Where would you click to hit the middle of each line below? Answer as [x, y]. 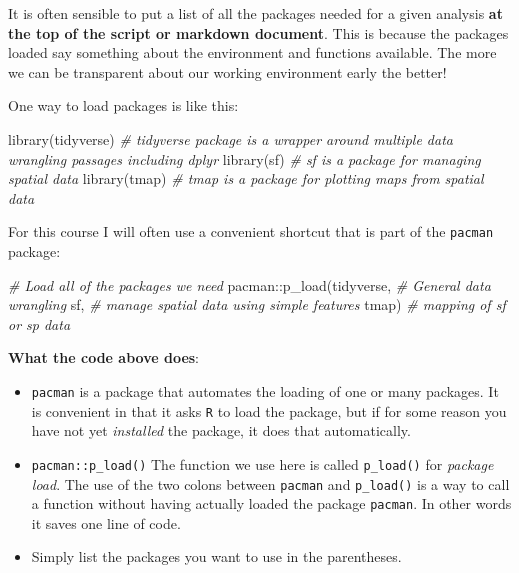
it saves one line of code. [106, 522]
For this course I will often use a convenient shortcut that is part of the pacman [251, 231]
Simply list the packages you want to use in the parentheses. [216, 556]
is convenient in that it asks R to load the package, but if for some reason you [269, 410]
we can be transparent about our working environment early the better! [227, 71]
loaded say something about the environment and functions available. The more [252, 52]
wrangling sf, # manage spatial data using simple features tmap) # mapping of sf [257, 304]
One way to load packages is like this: [123, 105]
